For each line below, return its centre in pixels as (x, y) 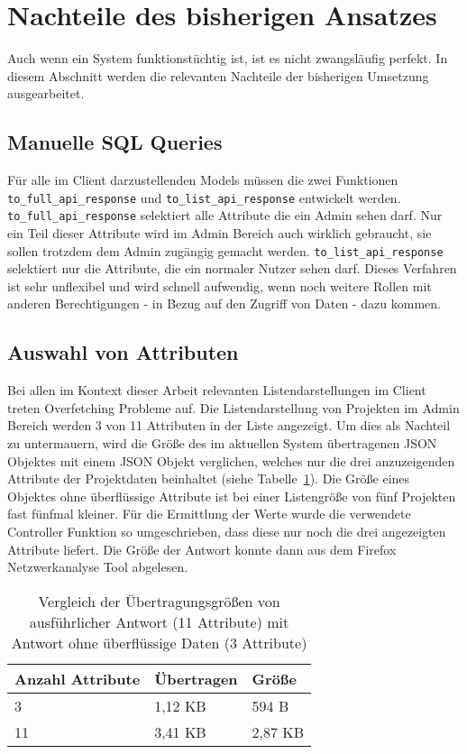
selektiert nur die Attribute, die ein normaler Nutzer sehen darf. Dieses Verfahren (232, 268)
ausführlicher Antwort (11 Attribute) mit (159, 621)
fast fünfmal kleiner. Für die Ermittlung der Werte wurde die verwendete (209, 514)
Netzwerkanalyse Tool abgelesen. (98, 567)
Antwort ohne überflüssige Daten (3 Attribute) (159, 642)
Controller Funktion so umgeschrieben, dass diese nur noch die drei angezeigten (227, 531)
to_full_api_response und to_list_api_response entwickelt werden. (204, 197)
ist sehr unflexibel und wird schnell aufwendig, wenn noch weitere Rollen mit (220, 285)
